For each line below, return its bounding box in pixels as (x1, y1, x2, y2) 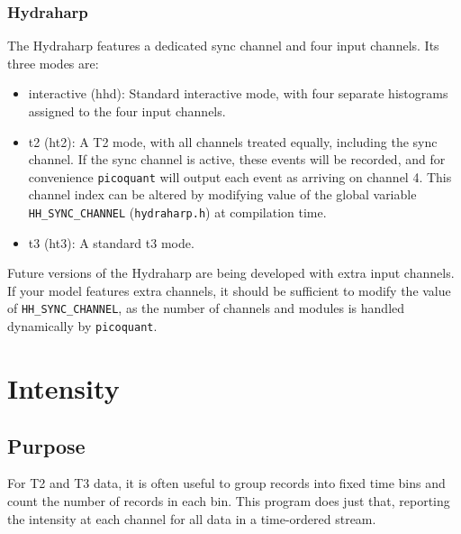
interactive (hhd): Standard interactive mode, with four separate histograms (28, 84, 448, 103)
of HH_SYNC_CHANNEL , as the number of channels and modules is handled (7, 299, 405, 318)
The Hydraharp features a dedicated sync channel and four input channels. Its (7, 36, 439, 55)
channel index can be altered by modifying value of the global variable (28, 185, 417, 204)
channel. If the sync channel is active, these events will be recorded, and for (28, 150, 446, 169)
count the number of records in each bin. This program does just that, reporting (7, 491, 450, 510)
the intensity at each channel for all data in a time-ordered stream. (7, 509, 376, 528)
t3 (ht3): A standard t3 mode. (28, 233, 194, 252)
